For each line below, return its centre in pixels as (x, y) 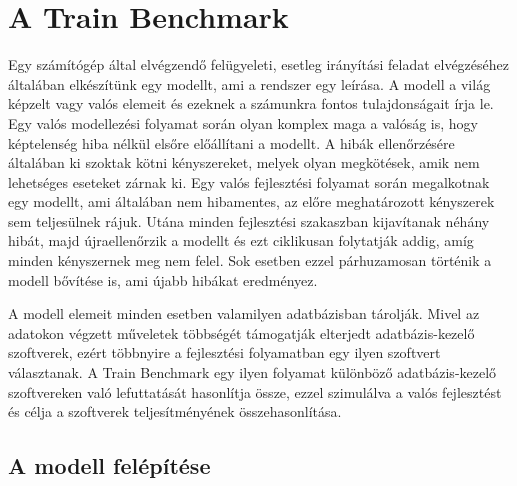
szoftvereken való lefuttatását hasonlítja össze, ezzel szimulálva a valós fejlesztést (255, 391)
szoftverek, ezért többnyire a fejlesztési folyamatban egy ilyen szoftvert (224, 352)
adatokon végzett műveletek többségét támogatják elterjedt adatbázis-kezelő (241, 332)
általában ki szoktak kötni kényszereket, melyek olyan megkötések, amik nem (244, 162)
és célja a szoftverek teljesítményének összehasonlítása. (175, 411)
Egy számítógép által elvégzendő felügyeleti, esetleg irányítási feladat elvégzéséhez (258, 64)
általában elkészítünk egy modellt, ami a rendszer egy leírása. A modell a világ (249, 83)
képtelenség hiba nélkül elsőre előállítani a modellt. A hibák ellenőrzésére (231, 142)
